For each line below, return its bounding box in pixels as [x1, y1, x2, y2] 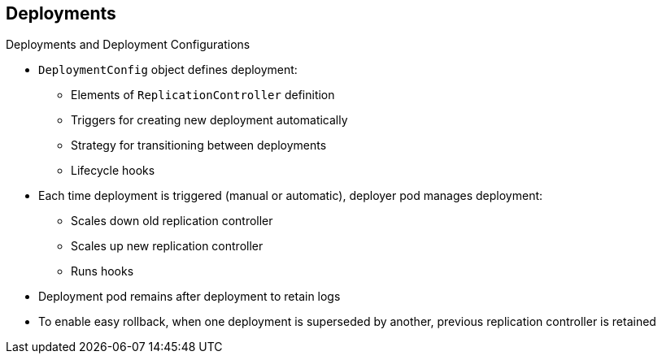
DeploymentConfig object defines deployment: [38, 63, 298, 77]
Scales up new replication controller [71, 239, 263, 254]
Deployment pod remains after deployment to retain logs [38, 289, 341, 304]
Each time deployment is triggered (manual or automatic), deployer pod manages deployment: [38, 189, 543, 203]
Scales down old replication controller [71, 214, 273, 228]
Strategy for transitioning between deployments [71, 138, 327, 153]
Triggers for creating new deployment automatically [71, 113, 348, 128]
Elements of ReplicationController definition [71, 88, 335, 102]
